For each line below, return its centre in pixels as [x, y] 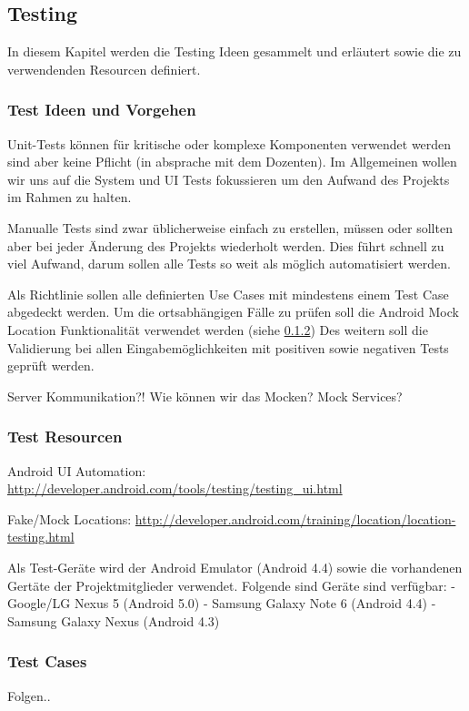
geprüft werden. [51, 366]
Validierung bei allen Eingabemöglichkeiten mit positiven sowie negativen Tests [228, 347]
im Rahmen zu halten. [70, 197]
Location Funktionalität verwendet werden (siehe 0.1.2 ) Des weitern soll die [218, 329]
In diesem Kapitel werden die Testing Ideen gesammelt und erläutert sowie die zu [234, 51]
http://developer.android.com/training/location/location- [295, 518]
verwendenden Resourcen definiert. [104, 69]
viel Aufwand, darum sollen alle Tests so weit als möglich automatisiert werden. [229, 264]
